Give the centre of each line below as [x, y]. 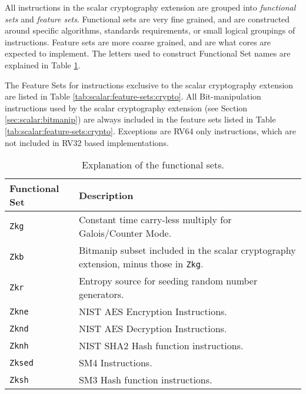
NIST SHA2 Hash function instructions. [161, 346]
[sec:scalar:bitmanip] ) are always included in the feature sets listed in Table [140, 119]
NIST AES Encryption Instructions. [153, 312]
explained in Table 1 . [43, 64]
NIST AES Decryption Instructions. [153, 329]
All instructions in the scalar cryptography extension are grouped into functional [150, 7]
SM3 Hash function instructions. [145, 380]
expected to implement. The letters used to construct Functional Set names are [148, 53]
